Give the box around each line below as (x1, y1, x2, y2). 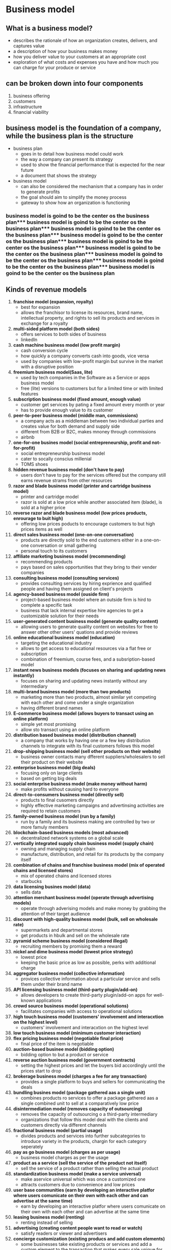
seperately (20, 1143, 43, 1150)
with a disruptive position (20, 363, 74, 370)
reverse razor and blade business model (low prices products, (13, 510, 147, 516)
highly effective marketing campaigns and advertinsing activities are (20, 802, 164, 809)
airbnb (20, 434, 35, 440)
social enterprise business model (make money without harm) (13, 781, 148, 787)
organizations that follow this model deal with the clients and (20, 1116, 148, 1123)
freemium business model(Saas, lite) (13, 369, 93, 375)
